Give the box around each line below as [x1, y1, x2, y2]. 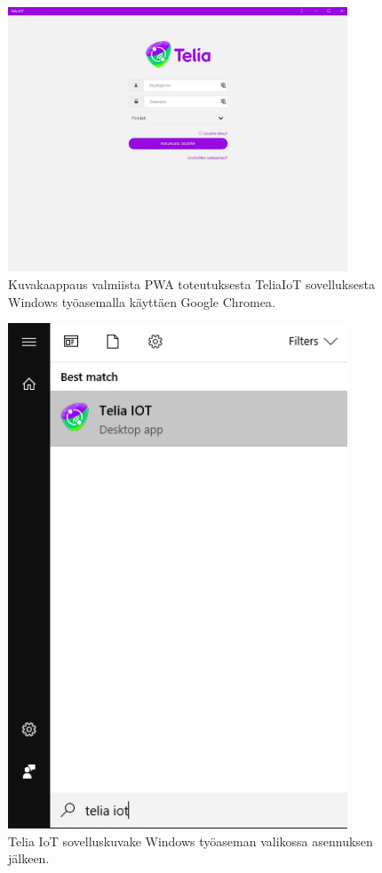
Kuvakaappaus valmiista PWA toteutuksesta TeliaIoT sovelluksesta [8, 274, 375, 293]
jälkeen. [8, 849, 50, 868]
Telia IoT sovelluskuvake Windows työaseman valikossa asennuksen [8, 831, 373, 850]
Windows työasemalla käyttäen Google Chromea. [8, 292, 275, 311]
